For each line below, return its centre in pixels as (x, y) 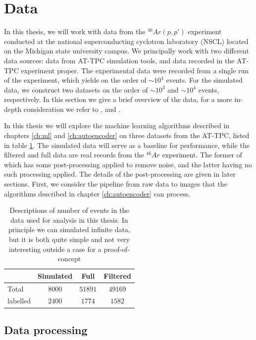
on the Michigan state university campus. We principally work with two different (127, 51)
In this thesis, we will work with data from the (75, 31)
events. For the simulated (204, 80)
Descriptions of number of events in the (69, 210)
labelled (19, 301)
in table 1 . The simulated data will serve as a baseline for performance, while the (127, 145)
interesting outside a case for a (55, 249)
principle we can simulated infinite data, (69, 229)
